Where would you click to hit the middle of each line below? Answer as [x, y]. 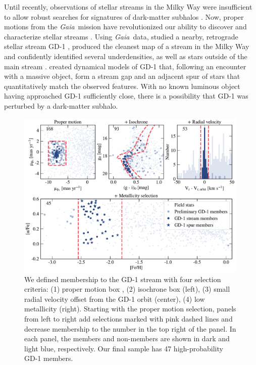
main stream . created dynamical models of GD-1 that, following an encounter [125, 66]
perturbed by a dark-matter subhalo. [61, 105]
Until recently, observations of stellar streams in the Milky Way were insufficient [128, 7]
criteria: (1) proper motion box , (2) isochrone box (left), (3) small [127, 289]
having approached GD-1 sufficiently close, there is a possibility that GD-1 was [126, 96]
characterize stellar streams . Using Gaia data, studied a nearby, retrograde [121, 36]
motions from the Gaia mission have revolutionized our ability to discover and [125, 27]
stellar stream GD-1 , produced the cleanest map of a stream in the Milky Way [127, 46]
